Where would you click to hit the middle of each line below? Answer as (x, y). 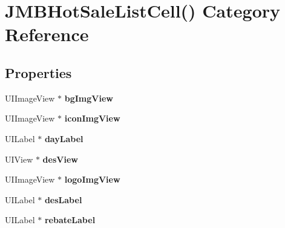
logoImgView (92, 179)
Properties (38, 72)
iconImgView (92, 118)
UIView (19, 159)
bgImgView (89, 98)
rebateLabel (70, 220)
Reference (47, 34)
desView (60, 159)
